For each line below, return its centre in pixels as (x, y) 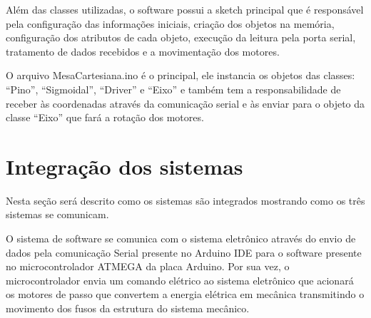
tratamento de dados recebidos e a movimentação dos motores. (143, 51)
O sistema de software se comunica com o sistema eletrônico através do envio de (181, 238)
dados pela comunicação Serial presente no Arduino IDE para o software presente (184, 252)
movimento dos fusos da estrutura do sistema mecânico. (128, 308)
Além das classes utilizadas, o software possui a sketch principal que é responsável (185, 9)
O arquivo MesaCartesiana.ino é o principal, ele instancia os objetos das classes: (181, 75)
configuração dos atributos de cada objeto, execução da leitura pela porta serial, (181, 37)
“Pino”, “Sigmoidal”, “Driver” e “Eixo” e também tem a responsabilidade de (173, 89)
